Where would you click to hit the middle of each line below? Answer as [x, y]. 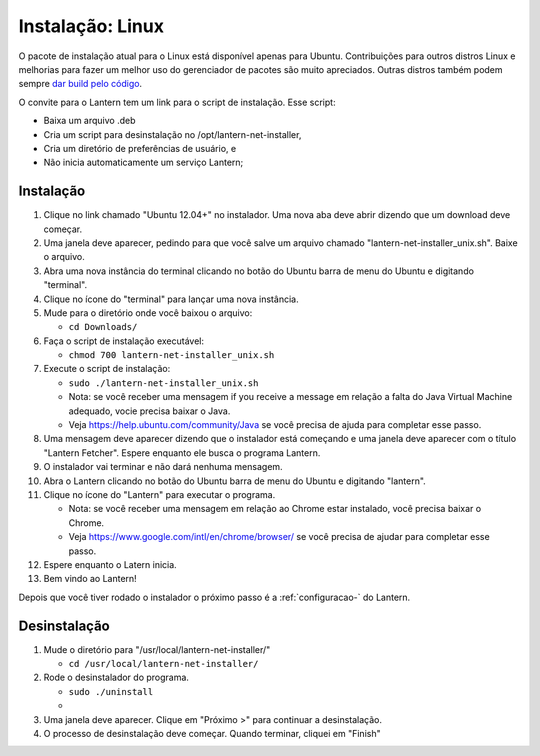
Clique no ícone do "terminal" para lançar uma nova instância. [171, 299]
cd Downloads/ [103, 327]
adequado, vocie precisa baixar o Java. [149, 411]
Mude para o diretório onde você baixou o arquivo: [148, 312]
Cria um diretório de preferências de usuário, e [140, 148]
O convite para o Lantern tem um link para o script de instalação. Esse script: [177, 102]
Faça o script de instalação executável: [124, 341]
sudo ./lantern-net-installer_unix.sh [163, 383]
